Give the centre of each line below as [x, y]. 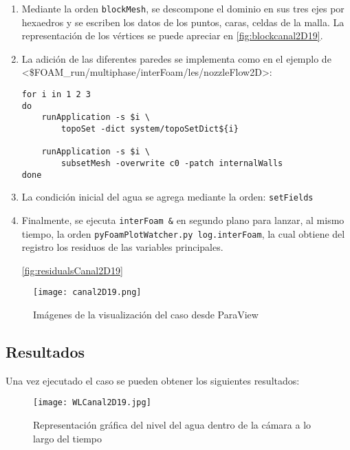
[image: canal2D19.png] [87, 293]
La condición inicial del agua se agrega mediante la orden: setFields [167, 197]
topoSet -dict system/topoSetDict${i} [150, 129]
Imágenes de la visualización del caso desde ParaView [146, 315]
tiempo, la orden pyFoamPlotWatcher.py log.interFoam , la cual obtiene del [183, 233]
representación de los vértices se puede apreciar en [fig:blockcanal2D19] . [172, 35]
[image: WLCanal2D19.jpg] [92, 403]
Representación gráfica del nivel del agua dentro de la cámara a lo [172, 425]
